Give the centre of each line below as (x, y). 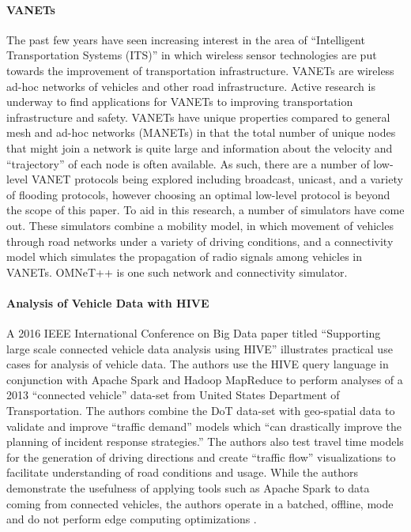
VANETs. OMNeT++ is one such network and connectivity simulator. (177, 272)
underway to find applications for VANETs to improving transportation (180, 102)
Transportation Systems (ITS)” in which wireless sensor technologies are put (192, 55)
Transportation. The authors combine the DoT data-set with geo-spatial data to (201, 411)
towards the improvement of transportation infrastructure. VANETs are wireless (200, 70)
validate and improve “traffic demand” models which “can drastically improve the (204, 426)
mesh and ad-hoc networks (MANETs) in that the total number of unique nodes (201, 132)
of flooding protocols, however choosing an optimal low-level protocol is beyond (198, 194)
